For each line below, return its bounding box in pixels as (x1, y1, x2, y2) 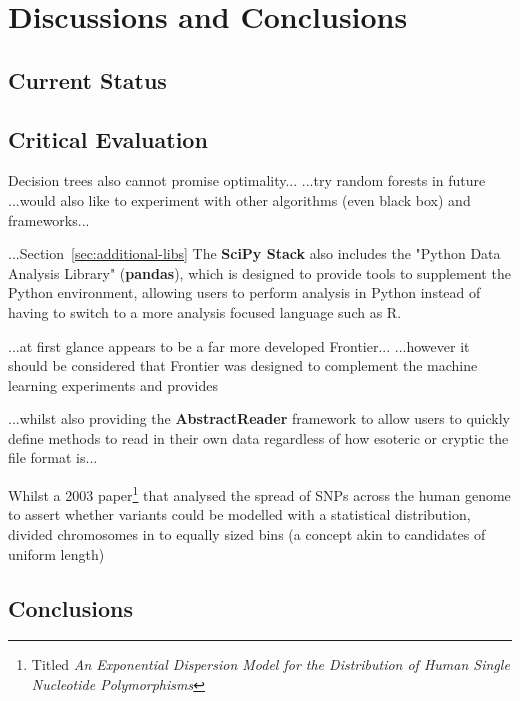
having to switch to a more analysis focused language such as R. (8, 301, 402, 322)
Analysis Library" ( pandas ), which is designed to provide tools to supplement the (8, 262, 511, 283)
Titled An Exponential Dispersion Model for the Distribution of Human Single (31, 654, 510, 675)
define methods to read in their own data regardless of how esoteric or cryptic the (8, 427, 509, 448)
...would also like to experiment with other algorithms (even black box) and (8, 189, 471, 210)
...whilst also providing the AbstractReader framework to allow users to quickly (8, 408, 511, 429)
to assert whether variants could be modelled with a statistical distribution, (8, 504, 471, 525)
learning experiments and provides (8, 374, 218, 395)
